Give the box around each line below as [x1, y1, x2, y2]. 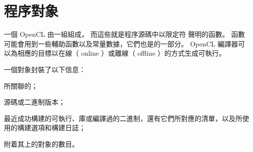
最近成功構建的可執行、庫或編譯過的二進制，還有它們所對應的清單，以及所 [4, 113, 242, 123]
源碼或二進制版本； [4, 97, 65, 107]
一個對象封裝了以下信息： [4, 64, 86, 74]
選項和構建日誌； [31, 122, 86, 133]
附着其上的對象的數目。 [4, 138, 79, 149]
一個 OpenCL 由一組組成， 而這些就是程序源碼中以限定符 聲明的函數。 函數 [4, 29, 245, 39]
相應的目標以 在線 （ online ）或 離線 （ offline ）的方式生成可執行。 [17, 48, 226, 58]
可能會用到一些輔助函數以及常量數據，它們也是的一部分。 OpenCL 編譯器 [4, 38, 238, 48]
